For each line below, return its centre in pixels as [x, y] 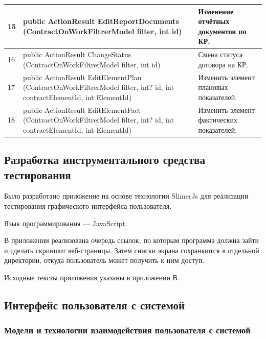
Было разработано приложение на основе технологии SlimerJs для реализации [126, 196]
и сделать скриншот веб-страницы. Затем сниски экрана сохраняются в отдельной [132, 250]
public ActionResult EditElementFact [82, 110]
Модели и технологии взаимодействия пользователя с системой [127, 330]
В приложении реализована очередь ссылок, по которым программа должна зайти [132, 240]
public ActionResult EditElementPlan [82, 77]
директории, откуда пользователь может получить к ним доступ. [104, 260]
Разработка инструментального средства [105, 160]
